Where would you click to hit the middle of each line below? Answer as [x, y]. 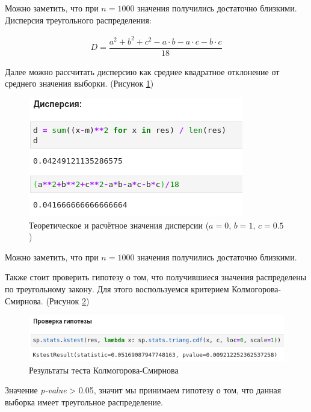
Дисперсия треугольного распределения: [78, 20]
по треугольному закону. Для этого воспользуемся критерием [117, 288]
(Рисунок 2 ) [68, 300]
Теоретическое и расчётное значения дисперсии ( [119, 225]
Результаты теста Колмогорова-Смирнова [104, 370]
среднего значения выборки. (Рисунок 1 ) [79, 83]
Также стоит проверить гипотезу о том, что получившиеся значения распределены [156, 277]
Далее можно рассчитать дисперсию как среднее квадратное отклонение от [142, 71]
